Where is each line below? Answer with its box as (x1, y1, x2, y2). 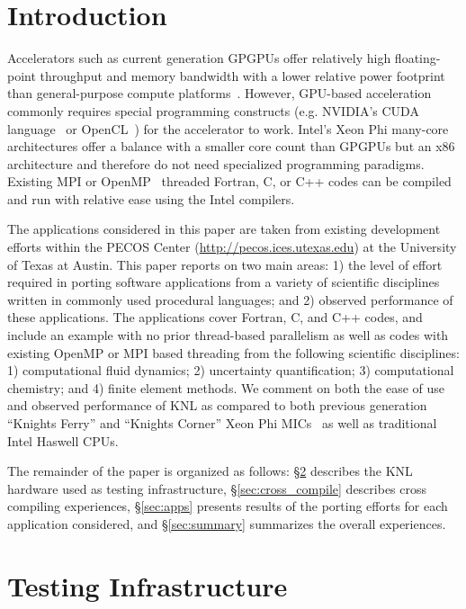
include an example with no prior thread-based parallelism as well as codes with (7, 326, 449, 345)
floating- (394, 49, 441, 67)
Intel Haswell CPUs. (7, 431, 119, 450)
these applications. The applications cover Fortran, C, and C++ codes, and (7, 308, 423, 327)
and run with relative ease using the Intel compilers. (7, 189, 295, 208)
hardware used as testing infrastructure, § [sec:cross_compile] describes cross (7, 479, 427, 497)
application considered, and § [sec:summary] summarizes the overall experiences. (7, 514, 446, 533)
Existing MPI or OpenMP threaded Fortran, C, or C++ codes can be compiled (7, 172, 452, 191)
